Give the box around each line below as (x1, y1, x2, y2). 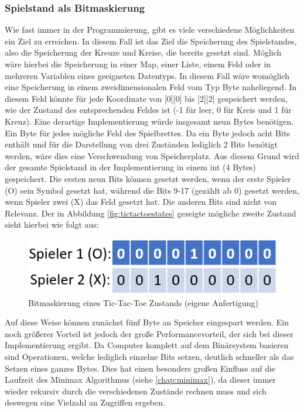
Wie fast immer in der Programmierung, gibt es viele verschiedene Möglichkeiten (5, 23, 295, 36)
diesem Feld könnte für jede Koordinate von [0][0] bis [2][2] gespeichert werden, (5, 92, 288, 104)
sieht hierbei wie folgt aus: (5, 218, 99, 231)
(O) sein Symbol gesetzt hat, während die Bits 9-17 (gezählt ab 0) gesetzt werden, (5, 184, 299, 196)
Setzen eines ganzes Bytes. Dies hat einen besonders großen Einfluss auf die (5, 362, 276, 374)
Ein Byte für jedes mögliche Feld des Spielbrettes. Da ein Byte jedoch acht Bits (5, 126, 290, 139)
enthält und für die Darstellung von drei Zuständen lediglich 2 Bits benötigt (5, 138, 278, 150)
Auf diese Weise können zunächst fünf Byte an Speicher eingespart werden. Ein (5, 316, 289, 328)
